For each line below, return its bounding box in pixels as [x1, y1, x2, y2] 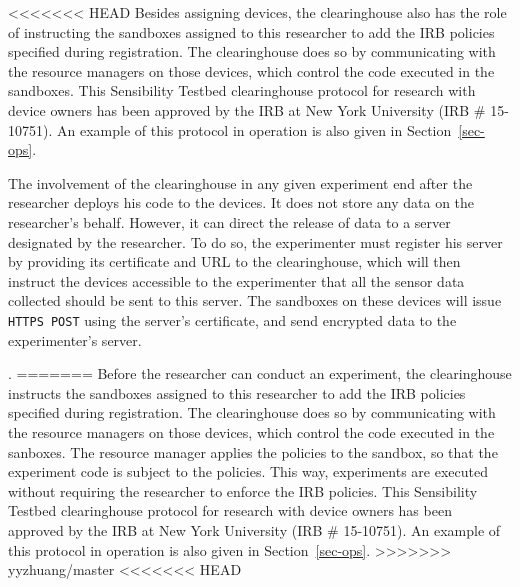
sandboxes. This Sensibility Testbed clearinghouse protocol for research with [8, 80, 476, 101]
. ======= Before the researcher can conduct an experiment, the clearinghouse [8, 363, 512, 384]
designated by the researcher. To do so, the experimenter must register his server [8, 231, 503, 252]
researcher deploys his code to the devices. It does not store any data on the [8, 192, 475, 213]
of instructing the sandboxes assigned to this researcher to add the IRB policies [8, 21, 495, 42]
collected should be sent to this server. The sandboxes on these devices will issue [8, 290, 502, 311]
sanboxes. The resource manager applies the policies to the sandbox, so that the [8, 441, 498, 462]
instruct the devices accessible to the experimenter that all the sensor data [8, 270, 465, 291]
